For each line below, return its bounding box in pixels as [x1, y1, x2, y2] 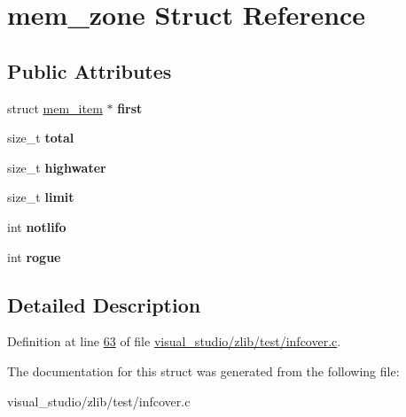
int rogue [7, 247, 61, 266]
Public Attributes [7, 57, 172, 84]
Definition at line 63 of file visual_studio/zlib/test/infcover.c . [7, 332, 341, 351]
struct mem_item [7, 98, 103, 117]
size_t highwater [7, 158, 106, 176]
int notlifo [7, 217, 66, 236]
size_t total [7, 128, 74, 147]
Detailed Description [7, 290, 201, 318]
